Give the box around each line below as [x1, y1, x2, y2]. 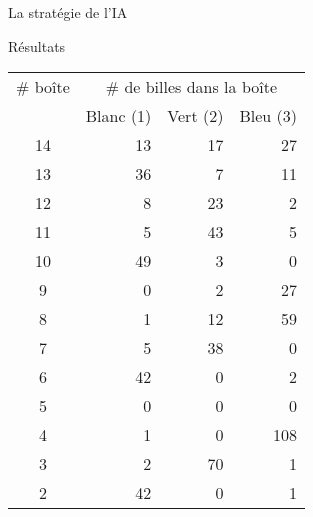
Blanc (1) [85, 104, 152, 128]
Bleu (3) [239, 104, 297, 128]
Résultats [8, 35, 66, 56]
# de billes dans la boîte [105, 75, 278, 99]
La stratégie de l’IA [8, 2, 128, 22]
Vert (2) [167, 104, 224, 128]
